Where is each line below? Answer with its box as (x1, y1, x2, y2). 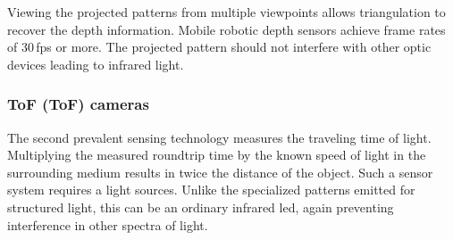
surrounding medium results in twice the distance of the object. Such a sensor (7, 162, 433, 181)
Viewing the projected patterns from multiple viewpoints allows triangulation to (7, 3, 446, 21)
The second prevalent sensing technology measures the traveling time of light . (7, 128, 432, 146)
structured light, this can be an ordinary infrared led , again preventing (7, 197, 394, 216)
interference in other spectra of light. (7, 215, 208, 234)
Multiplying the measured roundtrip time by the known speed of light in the (7, 145, 426, 164)
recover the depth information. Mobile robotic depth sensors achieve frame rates (7, 20, 446, 38)
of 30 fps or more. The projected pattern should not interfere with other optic (7, 37, 432, 56)
